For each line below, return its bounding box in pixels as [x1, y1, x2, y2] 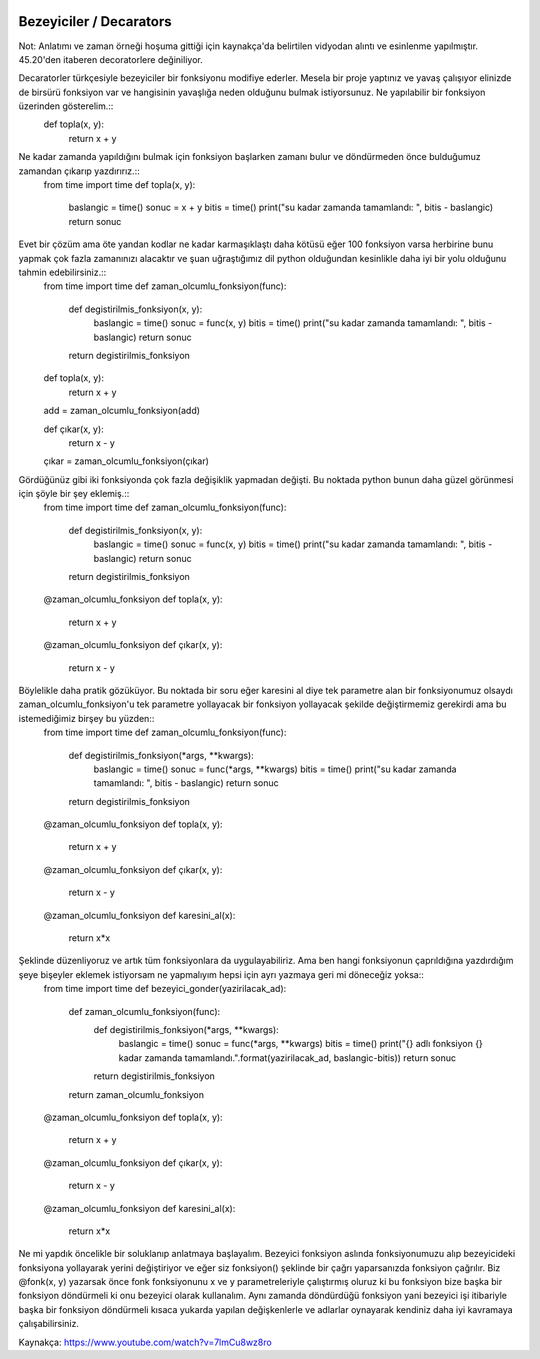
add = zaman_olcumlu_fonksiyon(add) [43, 405, 200, 417]
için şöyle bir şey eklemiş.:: [18, 488, 130, 500]
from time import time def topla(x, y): [43, 179, 196, 191]
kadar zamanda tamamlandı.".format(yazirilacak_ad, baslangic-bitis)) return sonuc [118, 1051, 457, 1064]
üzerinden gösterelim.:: [18, 100, 114, 112]
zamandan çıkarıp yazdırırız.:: [18, 165, 140, 177]
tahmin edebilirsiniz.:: [18, 266, 107, 278]
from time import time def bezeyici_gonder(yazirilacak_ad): [43, 983, 287, 995]
